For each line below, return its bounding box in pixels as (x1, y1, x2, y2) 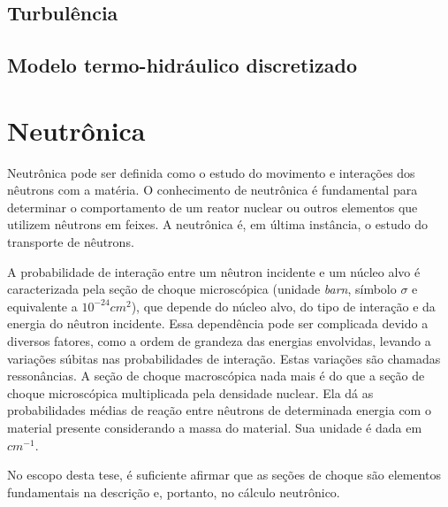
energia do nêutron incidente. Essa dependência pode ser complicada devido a (7, 314, 429, 333)
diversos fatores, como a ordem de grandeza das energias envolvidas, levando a (7, 332, 431, 350)
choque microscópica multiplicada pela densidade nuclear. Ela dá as (7, 383, 374, 402)
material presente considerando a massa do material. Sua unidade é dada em (7, 419, 422, 436)
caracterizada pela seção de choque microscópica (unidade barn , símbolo (7, 280, 397, 298)
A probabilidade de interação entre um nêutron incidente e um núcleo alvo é (7, 262, 421, 280)
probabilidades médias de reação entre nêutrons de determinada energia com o (7, 401, 431, 419)
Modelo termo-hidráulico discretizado (7, 51, 357, 79)
